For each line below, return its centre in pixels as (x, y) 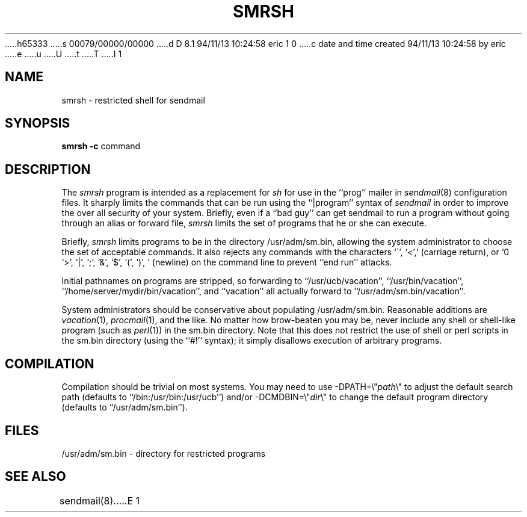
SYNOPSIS (38, 123)
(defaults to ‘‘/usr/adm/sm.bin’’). (125, 407)
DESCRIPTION (48, 169)
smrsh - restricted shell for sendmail (133, 100)
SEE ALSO (35, 477)
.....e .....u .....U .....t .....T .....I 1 (63, 54)
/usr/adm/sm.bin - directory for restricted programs (164, 453)
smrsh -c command (101, 146)
